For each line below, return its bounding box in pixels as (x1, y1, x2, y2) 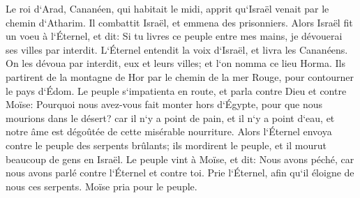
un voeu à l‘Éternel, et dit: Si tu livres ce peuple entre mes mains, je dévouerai (6, 29, 343, 43)
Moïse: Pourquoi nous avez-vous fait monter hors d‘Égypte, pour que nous (6, 97, 323, 112)
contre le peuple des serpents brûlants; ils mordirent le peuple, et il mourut (6, 137, 327, 152)
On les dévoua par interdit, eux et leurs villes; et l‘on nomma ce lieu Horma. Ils (6, 56, 345, 70)
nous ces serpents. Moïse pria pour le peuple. (6, 178, 197, 193)
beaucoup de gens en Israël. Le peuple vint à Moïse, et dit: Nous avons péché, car (6, 151, 354, 166)
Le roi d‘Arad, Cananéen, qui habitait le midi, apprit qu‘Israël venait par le (6, 1, 329, 15)
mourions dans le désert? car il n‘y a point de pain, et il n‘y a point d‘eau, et (6, 110, 335, 125)
